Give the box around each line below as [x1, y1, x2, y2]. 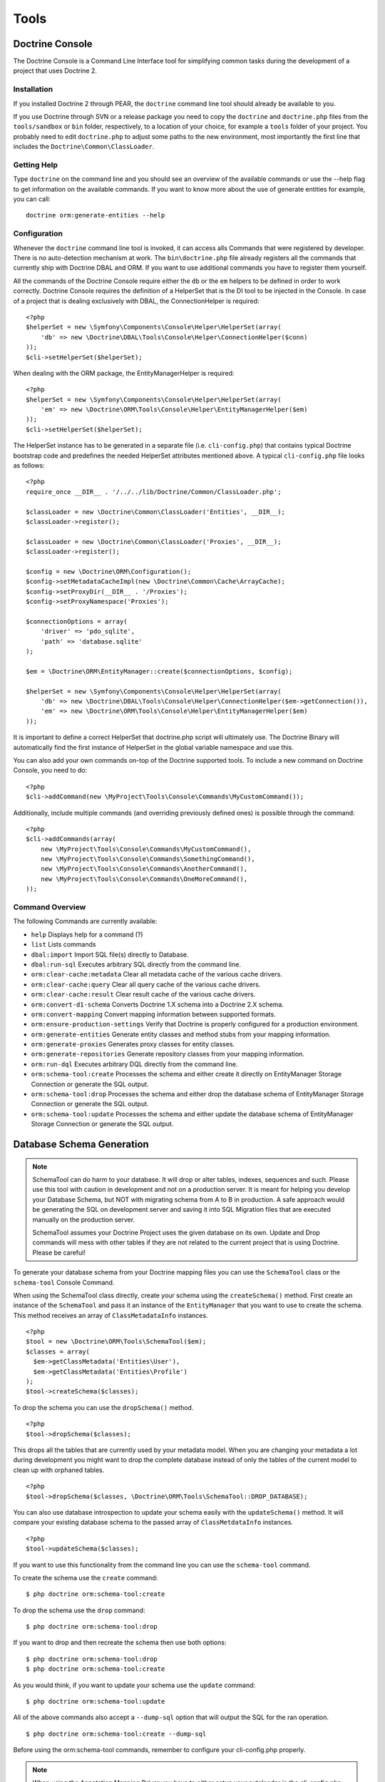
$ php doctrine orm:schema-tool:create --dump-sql [26, 1729, 207, 1738]
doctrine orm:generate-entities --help [26, 211, 165, 220]
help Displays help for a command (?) [31, 930, 143, 939]
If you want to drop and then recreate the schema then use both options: [13, 1638, 227, 1647]
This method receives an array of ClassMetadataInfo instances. [13, 1311, 208, 1319]
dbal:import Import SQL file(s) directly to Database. [31, 950, 189, 959]
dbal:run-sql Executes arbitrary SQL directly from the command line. [31, 959, 242, 969]
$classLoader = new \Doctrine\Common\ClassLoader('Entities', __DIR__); [26, 508, 285, 516]
